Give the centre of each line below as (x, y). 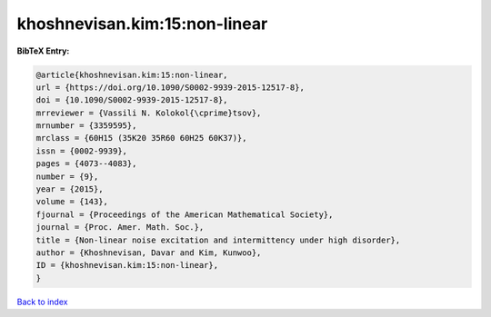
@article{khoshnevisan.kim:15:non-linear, (132, 74)
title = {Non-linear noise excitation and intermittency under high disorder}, (218, 240)
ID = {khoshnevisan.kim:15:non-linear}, (127, 265)
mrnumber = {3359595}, (86, 126)
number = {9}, (67, 176)
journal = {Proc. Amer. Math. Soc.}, (120, 228)
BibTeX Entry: (43, 51)
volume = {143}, (72, 202)
